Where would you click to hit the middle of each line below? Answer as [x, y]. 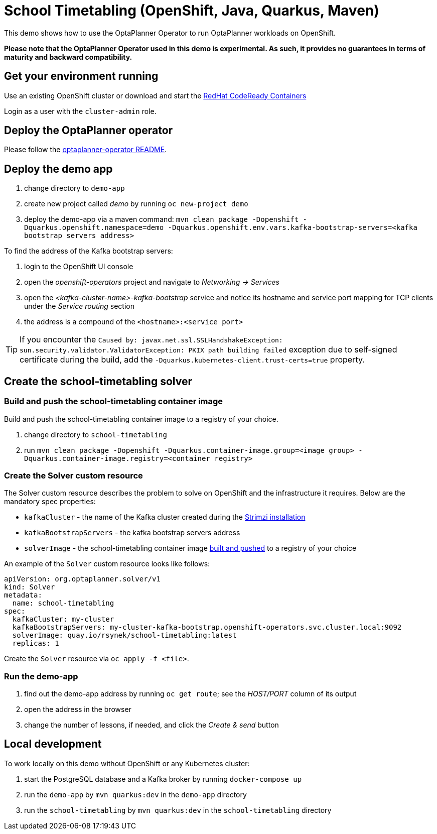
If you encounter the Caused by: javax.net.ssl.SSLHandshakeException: [151, 340]
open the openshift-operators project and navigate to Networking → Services [152, 282]
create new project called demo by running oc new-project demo [136, 204]
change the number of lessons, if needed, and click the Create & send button [152, 725]
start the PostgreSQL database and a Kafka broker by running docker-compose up [163, 779]
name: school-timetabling [63, 603]
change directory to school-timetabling [96, 434]
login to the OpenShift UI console [79, 267]
